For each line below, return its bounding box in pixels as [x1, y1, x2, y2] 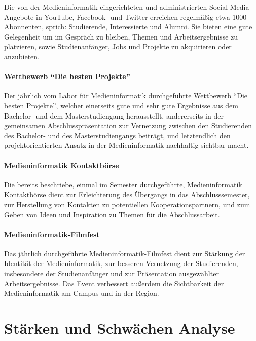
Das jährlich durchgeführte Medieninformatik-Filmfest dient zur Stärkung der [4, 248, 245, 258]
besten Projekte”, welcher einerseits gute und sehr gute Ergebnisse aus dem [4, 100, 238, 110]
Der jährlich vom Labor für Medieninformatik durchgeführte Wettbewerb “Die [4, 90, 248, 101]
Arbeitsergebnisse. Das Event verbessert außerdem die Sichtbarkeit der [4, 278, 224, 288]
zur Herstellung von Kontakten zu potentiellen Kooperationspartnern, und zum [4, 199, 250, 209]
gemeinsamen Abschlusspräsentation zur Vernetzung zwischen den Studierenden [4, 120, 252, 131]
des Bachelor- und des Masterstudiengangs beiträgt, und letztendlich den [4, 130, 231, 140]
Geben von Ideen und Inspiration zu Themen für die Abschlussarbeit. [4, 209, 220, 219]
